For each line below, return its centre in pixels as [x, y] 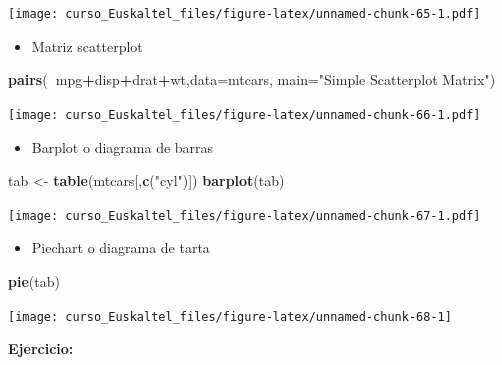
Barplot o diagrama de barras [122, 146]
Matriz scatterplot [87, 45]
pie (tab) [34, 280]
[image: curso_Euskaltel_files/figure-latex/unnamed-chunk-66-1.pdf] [244, 114]
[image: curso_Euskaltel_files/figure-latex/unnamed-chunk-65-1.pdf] [244, 14]
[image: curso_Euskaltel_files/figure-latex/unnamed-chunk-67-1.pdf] [244, 215]
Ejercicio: [41, 348]
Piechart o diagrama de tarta [120, 247]
